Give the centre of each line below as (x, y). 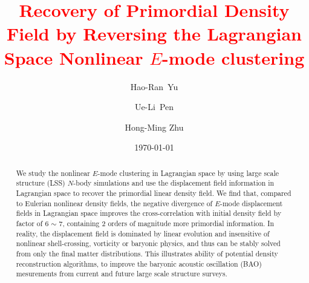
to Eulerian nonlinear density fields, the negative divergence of (114, 203)
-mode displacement (251, 203)
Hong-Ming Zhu (154, 127)
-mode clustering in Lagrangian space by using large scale (188, 173)
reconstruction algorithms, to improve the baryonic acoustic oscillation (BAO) (139, 263)
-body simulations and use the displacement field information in (174, 183)
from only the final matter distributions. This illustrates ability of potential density (147, 253)
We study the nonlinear (53, 173)
